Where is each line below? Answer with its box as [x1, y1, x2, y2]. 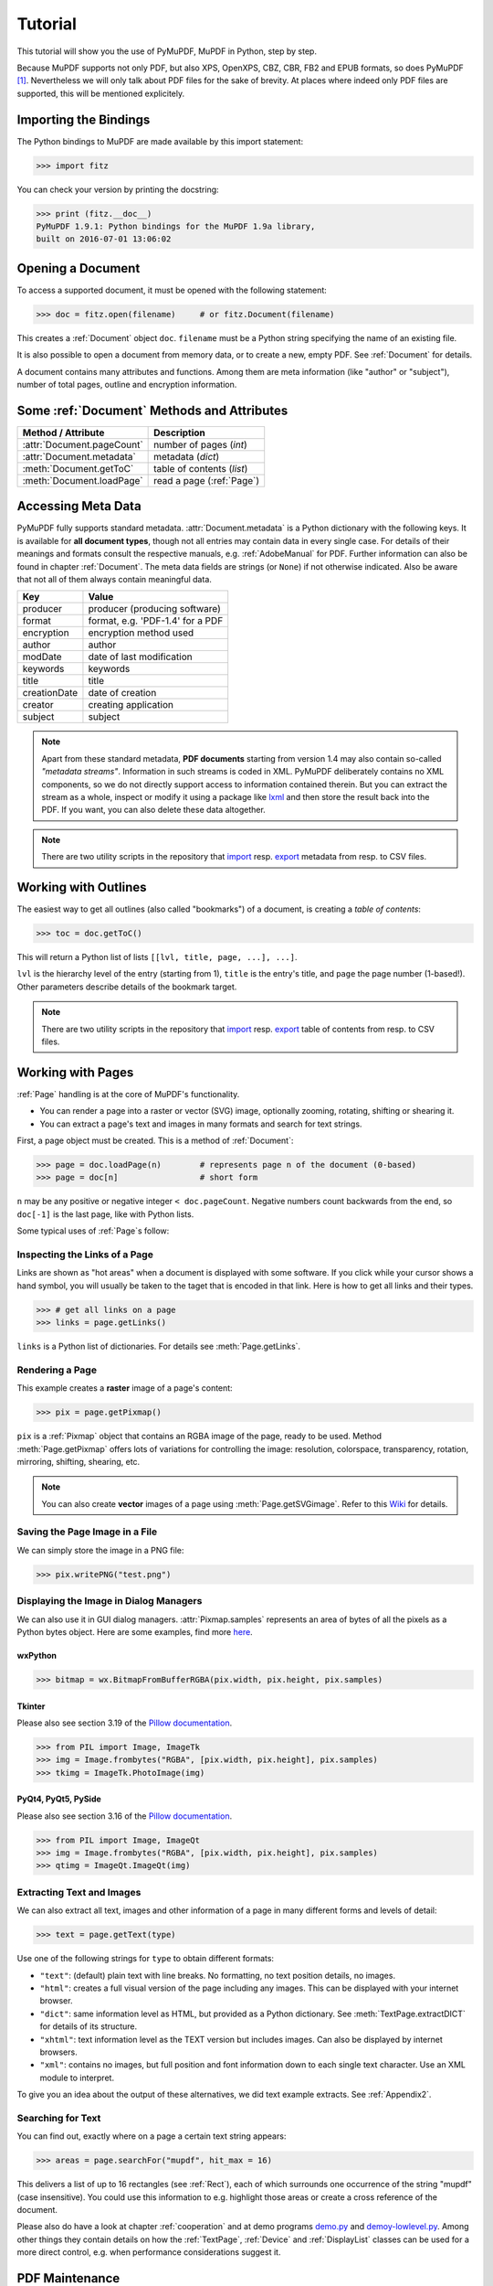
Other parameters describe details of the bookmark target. [16, 981, 237, 992]
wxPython [16, 1650, 57, 1661]
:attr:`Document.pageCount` [22, 438, 143, 451]
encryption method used [88, 626, 194, 639]
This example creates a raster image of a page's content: [16, 1383, 233, 1394]
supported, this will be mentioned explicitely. [16, 88, 185, 99]
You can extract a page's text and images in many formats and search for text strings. [39, 1118, 362, 1129]
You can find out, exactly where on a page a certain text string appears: [16, 2131, 287, 2142]
